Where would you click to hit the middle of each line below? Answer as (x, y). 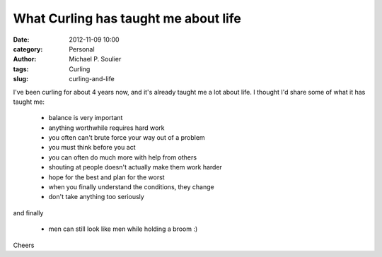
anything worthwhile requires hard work (107, 128)
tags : (21, 69)
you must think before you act (92, 148)
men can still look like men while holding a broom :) (123, 229)
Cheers (24, 245)
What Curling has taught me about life (127, 18)
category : (28, 49)
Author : (25, 59)
